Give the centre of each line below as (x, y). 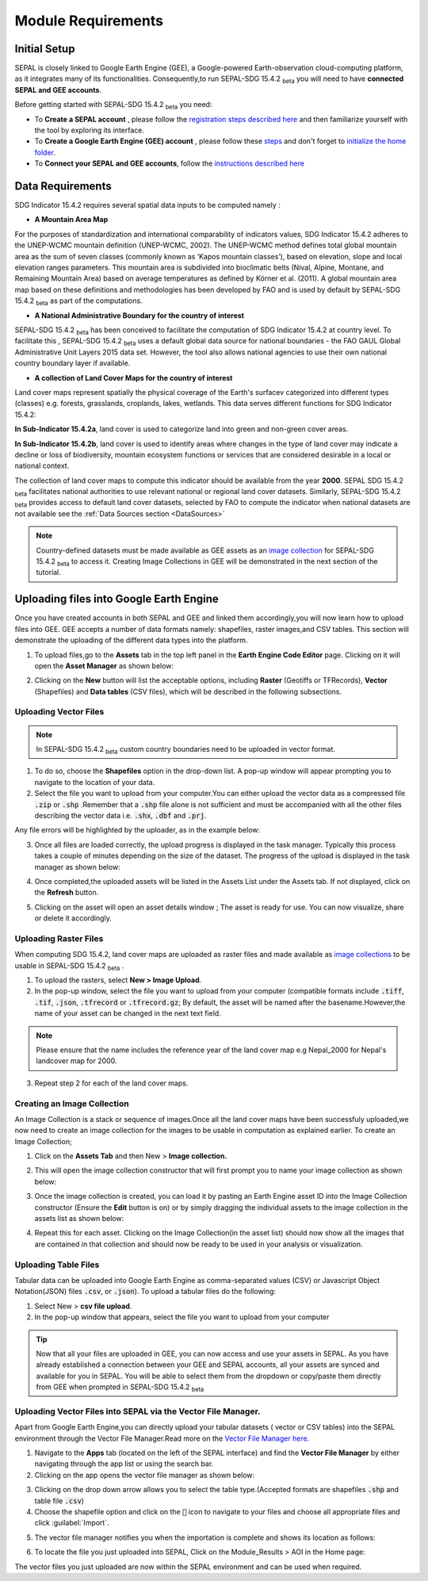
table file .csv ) (59, 1501)
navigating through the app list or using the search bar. (124, 1464)
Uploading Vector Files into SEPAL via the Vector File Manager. (138, 1411)
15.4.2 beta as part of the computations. (78, 302)
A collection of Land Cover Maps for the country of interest (134, 377)
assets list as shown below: (79, 1219)
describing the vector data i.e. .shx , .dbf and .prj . (120, 815)
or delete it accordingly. (73, 918)
